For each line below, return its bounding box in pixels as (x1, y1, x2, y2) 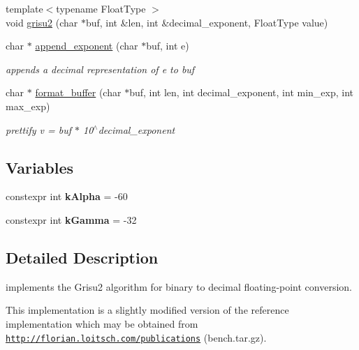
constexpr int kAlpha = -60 (6, 189, 128, 204)
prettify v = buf (6, 122, 71, 137)
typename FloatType (56, 1, 146, 15)
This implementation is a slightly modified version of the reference (6, 303, 289, 317)
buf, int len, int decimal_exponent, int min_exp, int (129, 85, 354, 100)
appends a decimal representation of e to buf (6, 61, 195, 76)
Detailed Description (6, 246, 159, 268)
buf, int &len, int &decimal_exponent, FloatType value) (85, 15, 328, 29)
